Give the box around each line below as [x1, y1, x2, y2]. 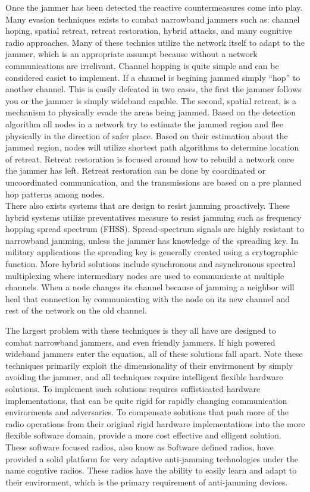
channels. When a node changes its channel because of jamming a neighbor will [5, 281, 295, 293]
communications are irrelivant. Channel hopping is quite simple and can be [5, 59, 279, 71]
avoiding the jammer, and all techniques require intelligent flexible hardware [5, 371, 283, 383]
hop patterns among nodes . [5, 187, 105, 200]
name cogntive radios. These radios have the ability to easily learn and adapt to [5, 464, 297, 477]
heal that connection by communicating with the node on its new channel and [5, 292, 290, 305]
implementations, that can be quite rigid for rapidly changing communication [5, 394, 287, 406]
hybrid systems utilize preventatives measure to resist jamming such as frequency [5, 211, 302, 223]
